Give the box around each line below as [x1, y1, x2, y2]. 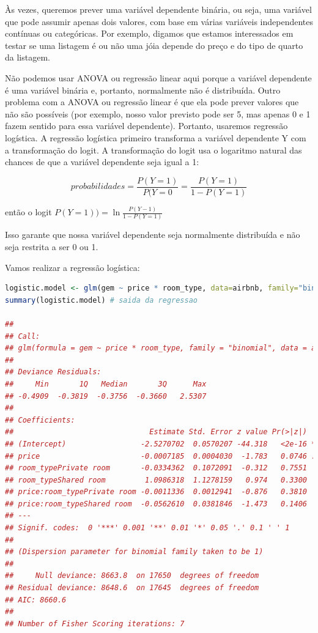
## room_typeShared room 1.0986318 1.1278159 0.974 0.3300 [5, 475, 307, 484]
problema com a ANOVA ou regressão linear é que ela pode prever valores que [5, 95, 299, 108]
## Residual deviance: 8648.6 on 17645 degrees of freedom [5, 583, 259, 593]
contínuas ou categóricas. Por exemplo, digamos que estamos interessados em [5, 27, 294, 40]
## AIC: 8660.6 [5, 595, 67, 604]
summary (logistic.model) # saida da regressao [5, 295, 198, 305]
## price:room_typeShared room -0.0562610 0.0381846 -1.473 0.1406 [5, 499, 307, 508]
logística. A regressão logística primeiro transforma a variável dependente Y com [5, 131, 306, 144]
